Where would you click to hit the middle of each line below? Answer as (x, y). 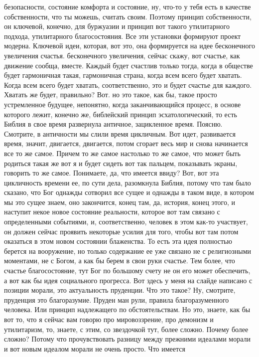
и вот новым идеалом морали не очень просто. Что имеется (95, 348)
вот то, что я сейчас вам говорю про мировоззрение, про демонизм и (109, 319)
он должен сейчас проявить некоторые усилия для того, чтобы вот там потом (121, 231)
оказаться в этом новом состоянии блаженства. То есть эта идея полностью (118, 241)
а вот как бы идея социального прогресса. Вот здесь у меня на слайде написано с (128, 280)
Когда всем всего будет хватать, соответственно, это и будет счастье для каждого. (128, 85)
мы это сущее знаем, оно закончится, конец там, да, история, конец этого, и (120, 202)
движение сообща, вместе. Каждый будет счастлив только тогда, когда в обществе (129, 65)
